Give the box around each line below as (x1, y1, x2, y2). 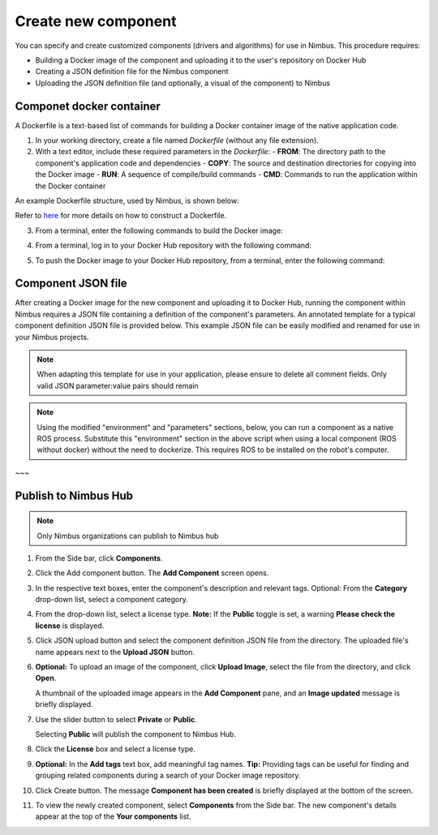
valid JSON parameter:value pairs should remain (36, 381, 199, 390)
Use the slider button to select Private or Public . (35, 714, 198, 724)
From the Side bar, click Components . (35, 553, 163, 563)
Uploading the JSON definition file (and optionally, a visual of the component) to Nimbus (35, 78, 331, 88)
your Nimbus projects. (15, 332, 89, 342)
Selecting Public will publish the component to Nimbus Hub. (35, 730, 237, 738)
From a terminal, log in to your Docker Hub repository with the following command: (35, 240, 312, 251)
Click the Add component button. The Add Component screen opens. (35, 568, 269, 578)
